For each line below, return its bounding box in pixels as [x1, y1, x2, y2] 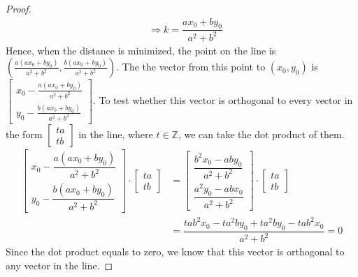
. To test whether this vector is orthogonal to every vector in [92, 93, 353, 107]
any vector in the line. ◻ [6, 257, 113, 272]
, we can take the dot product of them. [178, 126, 345, 141]
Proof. [6, 1, 31, 15]
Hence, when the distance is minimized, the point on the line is [6, 43, 276, 57]
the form [6, 126, 43, 141]
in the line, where [78, 126, 153, 141]
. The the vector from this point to [116, 59, 266, 74]
